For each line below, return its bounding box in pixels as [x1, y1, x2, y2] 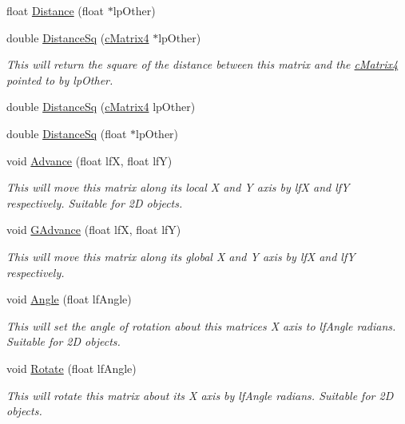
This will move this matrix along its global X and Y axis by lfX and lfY [6, 248, 355, 264]
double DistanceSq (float [6, 125, 127, 141]
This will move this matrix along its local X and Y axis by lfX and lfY [6, 179, 350, 196]
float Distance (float [6, 2, 105, 18]
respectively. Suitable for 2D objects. [6, 194, 183, 211]
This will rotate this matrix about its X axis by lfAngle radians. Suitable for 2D [6, 386, 394, 403]
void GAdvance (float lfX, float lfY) [6, 221, 181, 238]
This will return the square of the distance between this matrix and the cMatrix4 [6, 56, 399, 73]
